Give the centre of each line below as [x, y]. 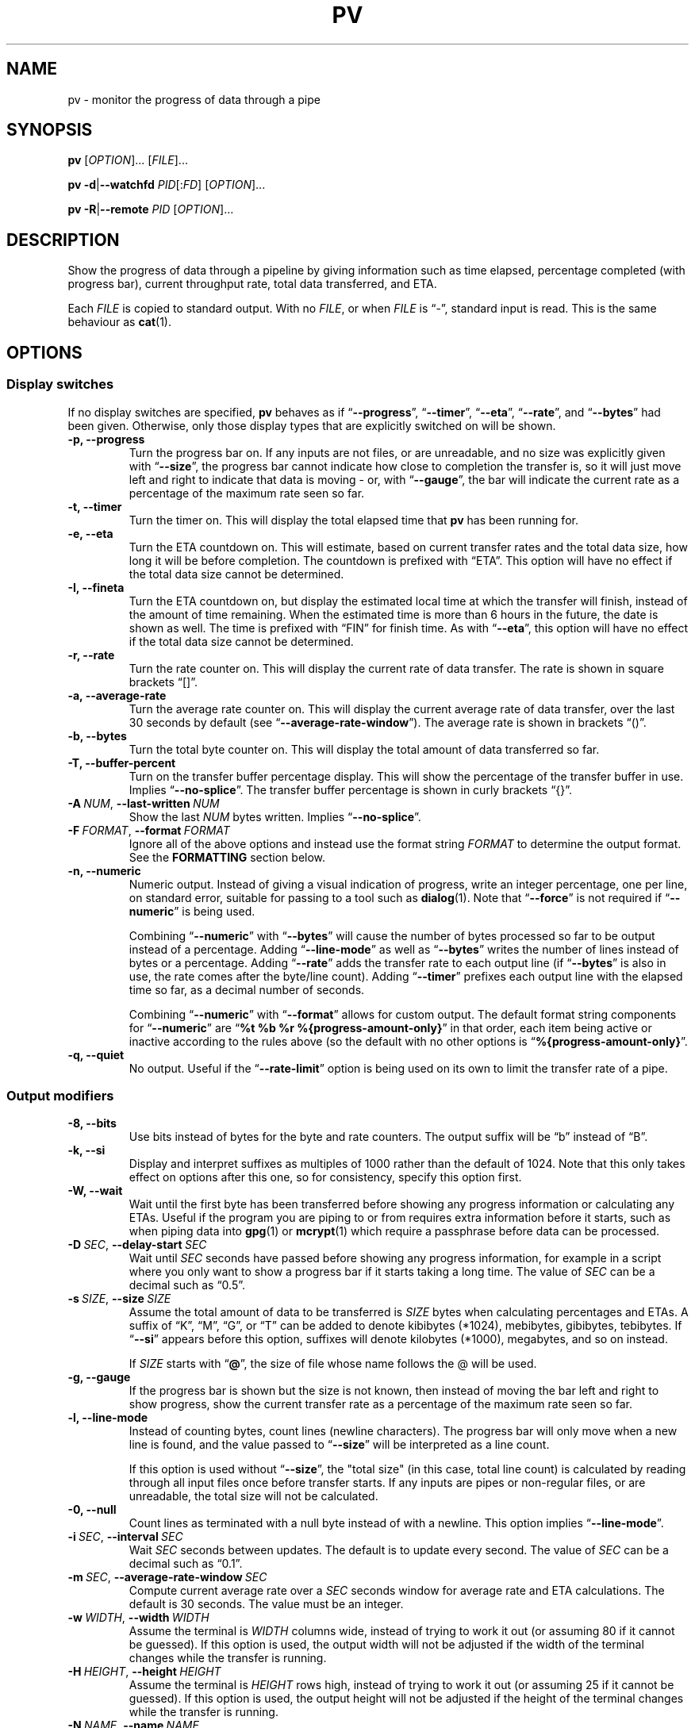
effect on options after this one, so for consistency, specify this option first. [325, 1177]
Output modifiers [60, 1095]
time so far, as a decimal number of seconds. [247, 989]
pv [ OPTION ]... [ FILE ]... [128, 160]
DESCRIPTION [63, 240]
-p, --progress [106, 439]
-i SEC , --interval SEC [125, 1537]
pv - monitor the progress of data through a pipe [194, 99]
